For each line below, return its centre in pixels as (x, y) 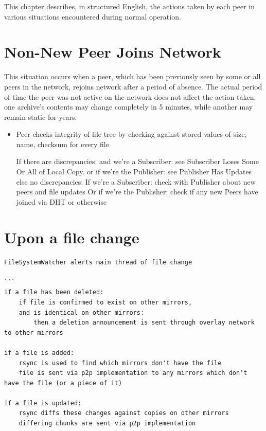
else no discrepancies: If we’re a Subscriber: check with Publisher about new (136, 181)
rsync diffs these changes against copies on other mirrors (124, 413)
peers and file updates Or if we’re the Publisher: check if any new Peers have (137, 192)
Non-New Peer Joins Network (113, 52)
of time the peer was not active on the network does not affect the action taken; (130, 96)
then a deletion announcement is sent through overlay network (144, 323)
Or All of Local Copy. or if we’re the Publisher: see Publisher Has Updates (134, 172)
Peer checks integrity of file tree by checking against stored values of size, (131, 134)
